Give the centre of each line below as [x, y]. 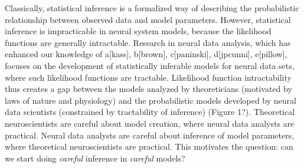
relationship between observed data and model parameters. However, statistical [148, 19]
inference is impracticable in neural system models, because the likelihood [138, 31]
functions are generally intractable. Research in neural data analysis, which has [148, 42]
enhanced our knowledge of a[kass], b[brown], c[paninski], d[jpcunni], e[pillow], [146, 54]
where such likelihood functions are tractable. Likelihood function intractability [148, 77]
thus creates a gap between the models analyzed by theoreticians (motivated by [148, 89]
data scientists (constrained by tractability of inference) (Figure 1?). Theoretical [150, 112]
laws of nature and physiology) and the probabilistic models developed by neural [151, 100]
